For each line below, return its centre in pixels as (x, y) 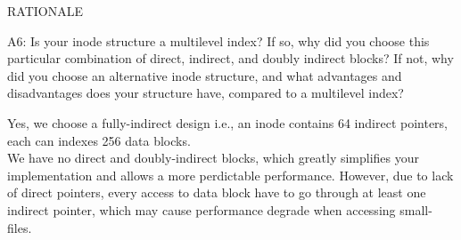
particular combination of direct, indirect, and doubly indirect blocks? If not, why (230, 58)
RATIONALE (45, 11)
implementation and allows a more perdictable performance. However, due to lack (230, 175)
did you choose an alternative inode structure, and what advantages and (205, 75)
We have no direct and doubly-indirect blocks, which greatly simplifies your (214, 158)
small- (416, 209)
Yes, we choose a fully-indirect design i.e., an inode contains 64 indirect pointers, (228, 122)
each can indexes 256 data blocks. (99, 140)
